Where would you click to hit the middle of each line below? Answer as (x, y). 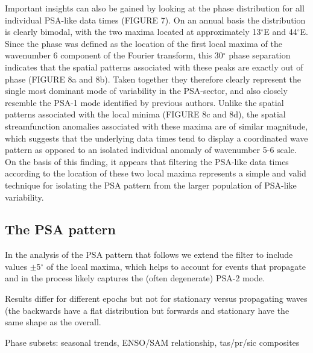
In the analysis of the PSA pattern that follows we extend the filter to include (149, 255)
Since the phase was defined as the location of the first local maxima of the (144, 43)
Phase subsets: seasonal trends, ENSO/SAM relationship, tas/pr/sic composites (152, 342)
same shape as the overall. (53, 322)
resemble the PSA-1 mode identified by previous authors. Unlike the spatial (144, 102)
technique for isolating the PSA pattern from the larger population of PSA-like (151, 185)
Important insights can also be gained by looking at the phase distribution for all (155, 8)
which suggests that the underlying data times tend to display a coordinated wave (156, 138)
